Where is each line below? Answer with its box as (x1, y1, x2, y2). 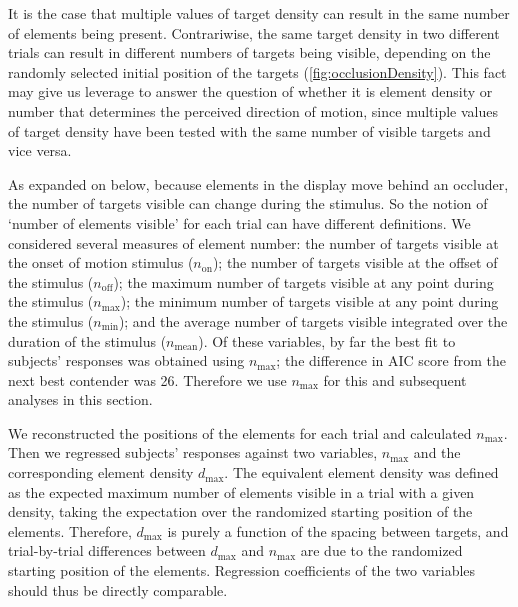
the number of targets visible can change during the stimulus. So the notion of (8, 193, 488, 214)
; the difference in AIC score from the (276, 350, 506, 371)
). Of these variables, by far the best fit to (198, 330, 456, 351)
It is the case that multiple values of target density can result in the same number (8, 3, 510, 23)
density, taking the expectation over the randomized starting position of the (8, 501, 473, 522)
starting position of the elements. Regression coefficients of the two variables (8, 560, 476, 581)
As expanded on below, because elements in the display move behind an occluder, (8, 173, 509, 194)
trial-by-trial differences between (8, 540, 206, 561)
